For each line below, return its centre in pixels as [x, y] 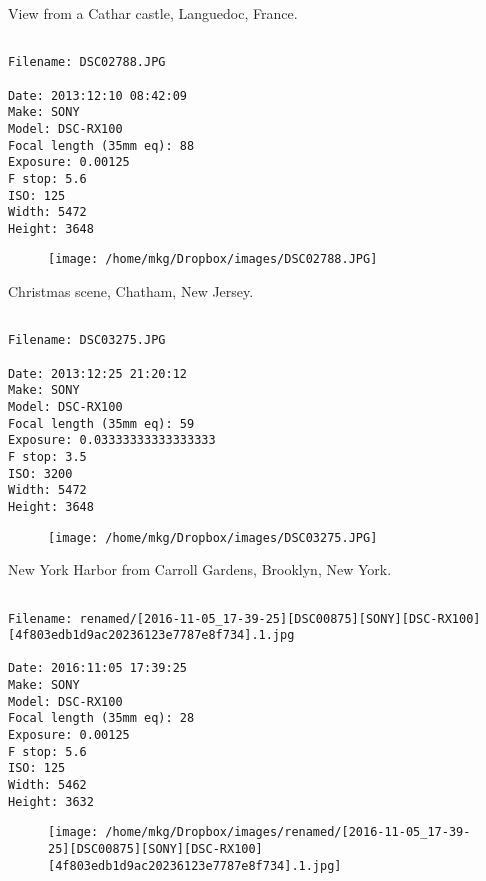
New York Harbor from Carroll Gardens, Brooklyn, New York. [200, 569]
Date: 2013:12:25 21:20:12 [97, 373]
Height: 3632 [51, 801]
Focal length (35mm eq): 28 [101, 718]
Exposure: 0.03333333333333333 [112, 440]
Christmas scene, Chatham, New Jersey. [131, 291]
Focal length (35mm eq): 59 [101, 423]
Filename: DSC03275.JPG [87, 340]
